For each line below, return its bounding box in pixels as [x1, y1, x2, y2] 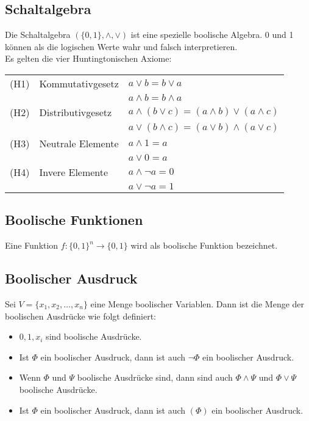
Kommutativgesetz [39, 76, 119, 90]
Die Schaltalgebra [5, 28, 71, 41]
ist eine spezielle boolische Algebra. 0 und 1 [130, 28, 294, 41]
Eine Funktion [5, 239, 59, 252]
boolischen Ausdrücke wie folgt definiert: [5, 309, 156, 322]
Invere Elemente [39, 164, 108, 179]
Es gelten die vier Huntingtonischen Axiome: [5, 52, 172, 65]
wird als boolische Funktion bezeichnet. [130, 239, 278, 252]
